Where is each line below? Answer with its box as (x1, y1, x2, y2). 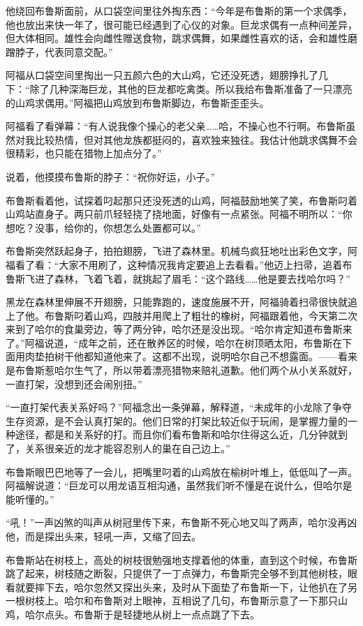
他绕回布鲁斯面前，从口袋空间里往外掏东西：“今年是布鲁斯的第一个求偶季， (6, 3, 353, 17)
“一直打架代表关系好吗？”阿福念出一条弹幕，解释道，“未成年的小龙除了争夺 (6, 400, 352, 415)
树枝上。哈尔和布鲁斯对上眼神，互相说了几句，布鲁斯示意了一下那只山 (24, 593, 348, 608)
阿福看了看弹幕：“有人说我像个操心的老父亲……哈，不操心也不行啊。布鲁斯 (6, 119, 346, 133)
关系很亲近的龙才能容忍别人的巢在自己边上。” (24, 441, 230, 456)
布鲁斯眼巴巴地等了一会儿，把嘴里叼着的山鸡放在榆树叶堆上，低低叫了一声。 (6, 464, 357, 479)
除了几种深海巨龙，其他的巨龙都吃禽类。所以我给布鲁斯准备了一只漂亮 (29, 81, 353, 96)
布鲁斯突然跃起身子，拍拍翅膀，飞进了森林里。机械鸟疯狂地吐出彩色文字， (6, 244, 348, 258)
